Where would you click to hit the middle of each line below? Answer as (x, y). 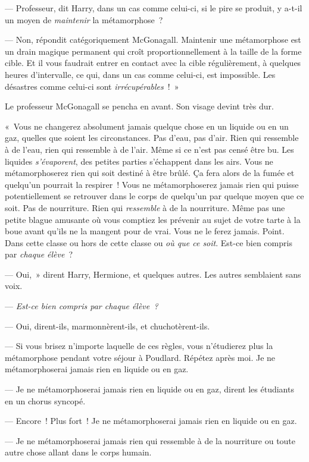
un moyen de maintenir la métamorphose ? (84, 19)
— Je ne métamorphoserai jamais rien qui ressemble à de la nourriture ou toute (150, 440)
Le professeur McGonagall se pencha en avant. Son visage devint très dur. (139, 106)
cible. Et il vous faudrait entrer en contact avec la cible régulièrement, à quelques (153, 63)
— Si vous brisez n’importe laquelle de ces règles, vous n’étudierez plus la (139, 346)
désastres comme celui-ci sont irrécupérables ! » (92, 86)
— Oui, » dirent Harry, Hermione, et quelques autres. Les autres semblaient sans (153, 274)
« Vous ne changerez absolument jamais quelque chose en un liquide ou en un (147, 126)
